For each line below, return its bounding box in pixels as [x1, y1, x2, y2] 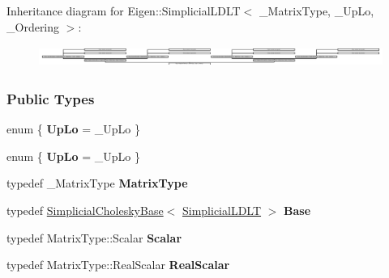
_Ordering [6, 18, 60, 35]
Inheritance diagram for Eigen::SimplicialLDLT [6, 2, 241, 19]
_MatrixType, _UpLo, [259, 2, 374, 19]
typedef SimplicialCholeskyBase [6, 202, 164, 219]
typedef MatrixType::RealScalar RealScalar [6, 256, 230, 273]
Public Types [6, 88, 95, 108]
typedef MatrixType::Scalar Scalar [6, 229, 182, 246]
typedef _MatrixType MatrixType [6, 175, 188, 192]
